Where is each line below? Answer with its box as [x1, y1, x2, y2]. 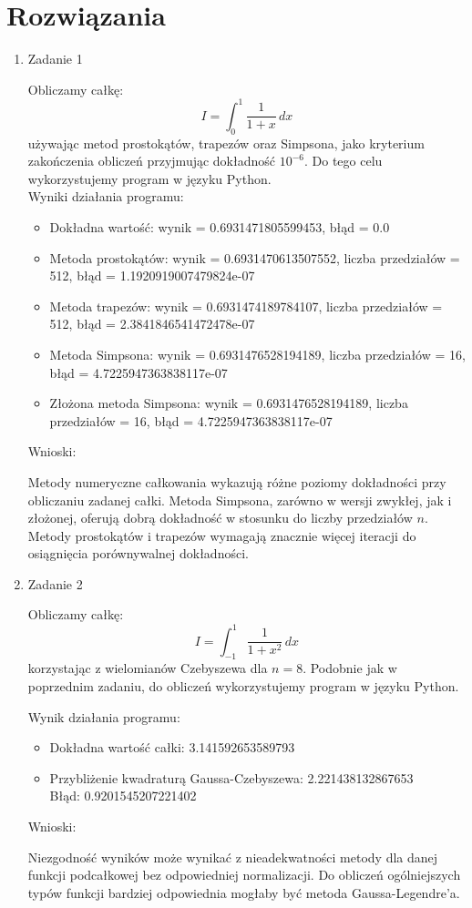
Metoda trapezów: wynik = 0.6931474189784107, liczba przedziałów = [49, 296, 443, 315]
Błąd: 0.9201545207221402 [49, 786, 197, 805]
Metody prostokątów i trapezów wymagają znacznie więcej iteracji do [27, 525, 416, 545]
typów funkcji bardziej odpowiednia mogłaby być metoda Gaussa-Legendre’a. [27, 882, 460, 902]
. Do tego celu [303, 151, 383, 170]
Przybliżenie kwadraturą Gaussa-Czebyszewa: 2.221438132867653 [49, 768, 414, 787]
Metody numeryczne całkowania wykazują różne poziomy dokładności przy [27, 472, 446, 491]
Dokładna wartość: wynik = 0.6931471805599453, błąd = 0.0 [49, 217, 390, 236]
